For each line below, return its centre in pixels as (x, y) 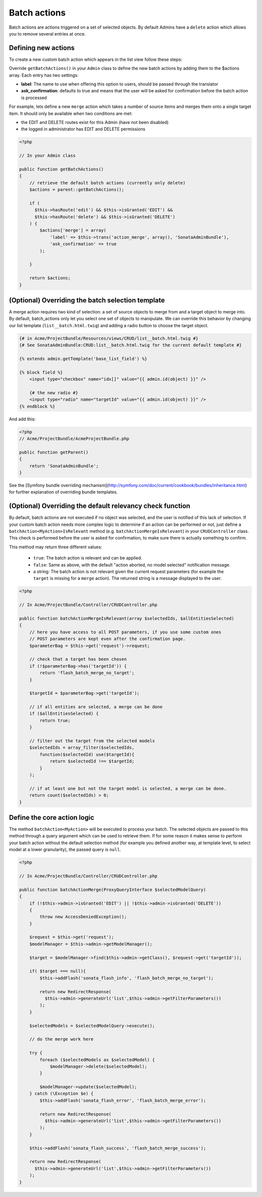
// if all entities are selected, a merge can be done (96, 707)
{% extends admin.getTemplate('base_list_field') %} (83, 359)
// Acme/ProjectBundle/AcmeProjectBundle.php (74, 439)
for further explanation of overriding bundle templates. (63, 492)
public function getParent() (54, 452)
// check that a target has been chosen (78, 659)
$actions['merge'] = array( (73, 230)
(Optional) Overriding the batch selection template (87, 300)
